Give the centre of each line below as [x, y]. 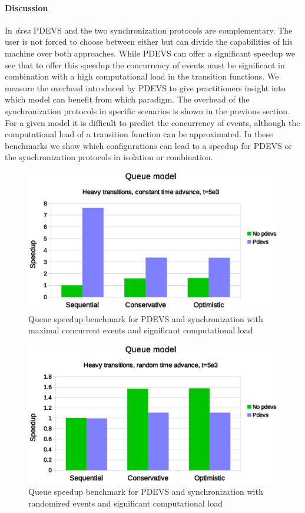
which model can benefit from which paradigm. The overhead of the [127, 99]
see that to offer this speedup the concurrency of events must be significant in [145, 64]
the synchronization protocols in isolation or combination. [109, 157]
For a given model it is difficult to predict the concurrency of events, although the [152, 122]
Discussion [26, 7]
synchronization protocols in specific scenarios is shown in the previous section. [147, 110]
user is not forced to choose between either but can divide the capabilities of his [149, 42]
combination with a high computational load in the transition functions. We [142, 76]
